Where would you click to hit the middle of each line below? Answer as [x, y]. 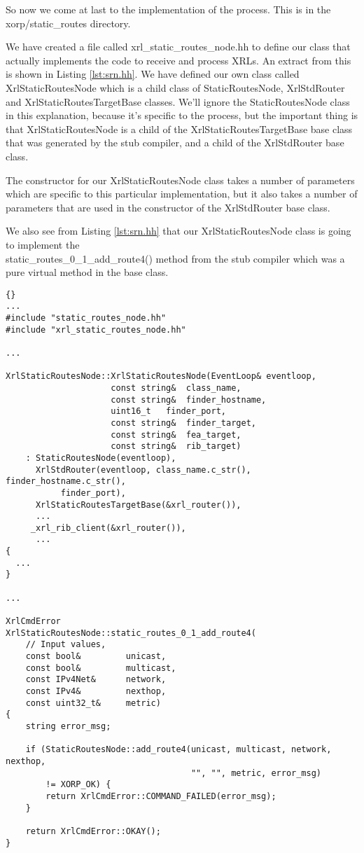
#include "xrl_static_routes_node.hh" [96, 330]
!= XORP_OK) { [78, 785]
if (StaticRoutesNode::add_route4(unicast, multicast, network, [178, 750]
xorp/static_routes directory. [68, 23]
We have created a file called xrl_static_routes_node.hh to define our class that [178, 47]
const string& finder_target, [183, 423]
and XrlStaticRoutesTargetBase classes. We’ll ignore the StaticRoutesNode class [178, 101]
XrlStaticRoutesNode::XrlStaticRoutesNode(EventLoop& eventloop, [161, 376]
